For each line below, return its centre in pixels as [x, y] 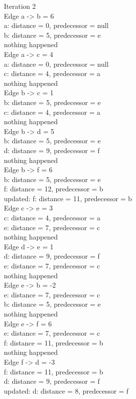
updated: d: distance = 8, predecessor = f [66, 390]
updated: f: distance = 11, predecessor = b [68, 198]
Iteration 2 [20, 6]
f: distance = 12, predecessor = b [54, 189]
